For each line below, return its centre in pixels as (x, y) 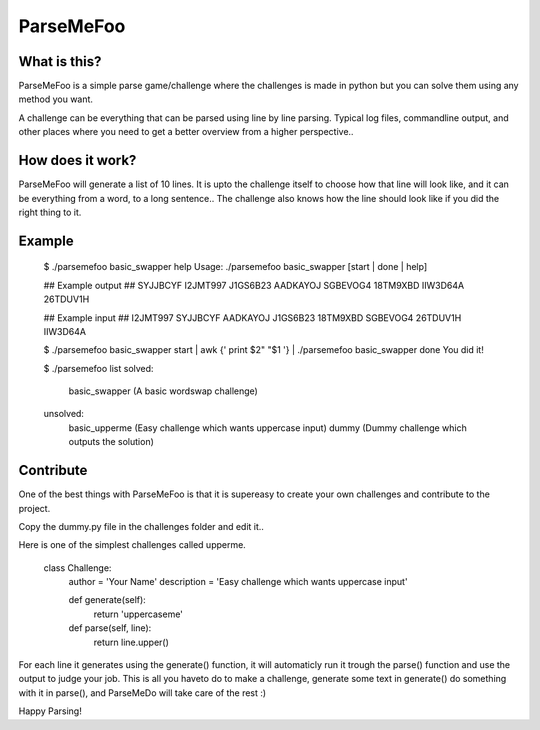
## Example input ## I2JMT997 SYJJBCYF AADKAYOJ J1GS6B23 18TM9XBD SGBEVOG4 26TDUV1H (252, 317)
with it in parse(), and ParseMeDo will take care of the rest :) (142, 692)
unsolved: (64, 414)
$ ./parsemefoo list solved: (98, 368)
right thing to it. (50, 212)
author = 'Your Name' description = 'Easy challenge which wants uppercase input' (238, 582)
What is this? (60, 61)
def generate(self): (107, 600)
